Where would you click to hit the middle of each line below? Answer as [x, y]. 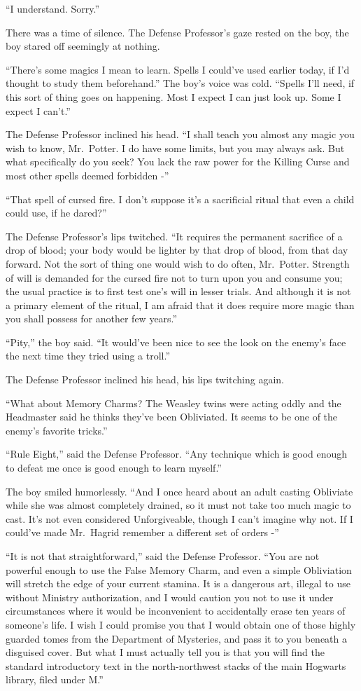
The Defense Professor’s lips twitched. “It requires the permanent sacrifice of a [174, 236]
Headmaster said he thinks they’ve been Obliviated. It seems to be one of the [172, 417]
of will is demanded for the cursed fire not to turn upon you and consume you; [174, 277]
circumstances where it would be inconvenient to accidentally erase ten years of [176, 611]
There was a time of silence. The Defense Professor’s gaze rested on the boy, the [177, 32]
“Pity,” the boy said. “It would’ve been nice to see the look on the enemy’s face [176, 342]
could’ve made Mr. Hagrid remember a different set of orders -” [142, 532]
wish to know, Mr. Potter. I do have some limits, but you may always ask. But [175, 148]
